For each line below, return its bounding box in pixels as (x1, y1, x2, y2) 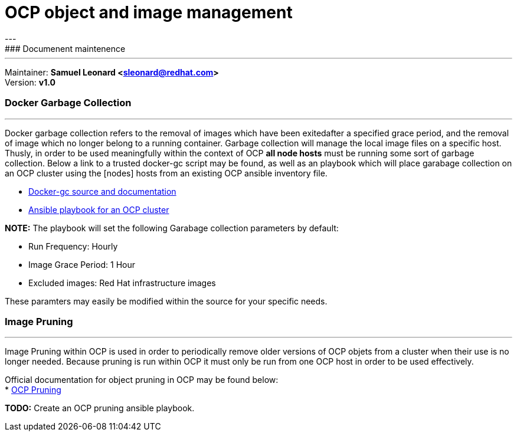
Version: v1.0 (5, 77, 55, 87)
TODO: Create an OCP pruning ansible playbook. (5, 403, 195, 414)
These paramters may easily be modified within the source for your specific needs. (5, 296, 328, 306)
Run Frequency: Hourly (28, 241, 118, 251)
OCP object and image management (5, 2, 293, 22)
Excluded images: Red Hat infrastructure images (28, 277, 216, 288)
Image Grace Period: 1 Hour (28, 259, 135, 270)
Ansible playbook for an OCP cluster (28, 204, 169, 215)
